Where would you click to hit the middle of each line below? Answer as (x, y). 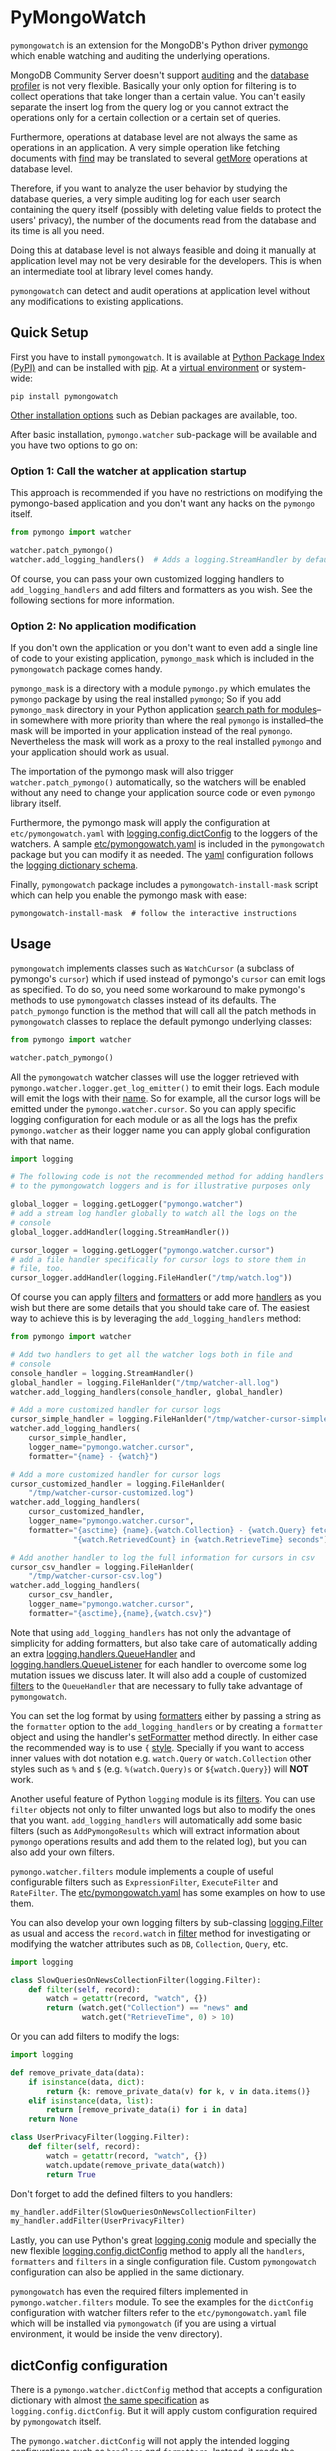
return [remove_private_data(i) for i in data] (147, 2110)
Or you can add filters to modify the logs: (95, 2037)
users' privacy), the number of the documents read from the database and (163, 220)
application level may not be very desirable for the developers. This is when (166, 260)
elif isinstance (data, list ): (91, 2101)
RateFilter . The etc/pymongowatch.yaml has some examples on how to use (168, 1892)
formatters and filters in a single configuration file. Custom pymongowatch (163, 2262)
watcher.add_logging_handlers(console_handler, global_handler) (147, 1392)
